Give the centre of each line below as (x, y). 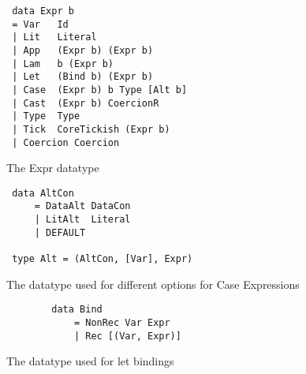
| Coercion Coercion (66, 142)
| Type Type (46, 116)
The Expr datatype (53, 168)
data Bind (77, 310)
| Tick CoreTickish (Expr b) (91, 129)
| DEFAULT (60, 232)
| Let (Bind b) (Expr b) (83, 77)
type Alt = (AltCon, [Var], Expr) (103, 259)
